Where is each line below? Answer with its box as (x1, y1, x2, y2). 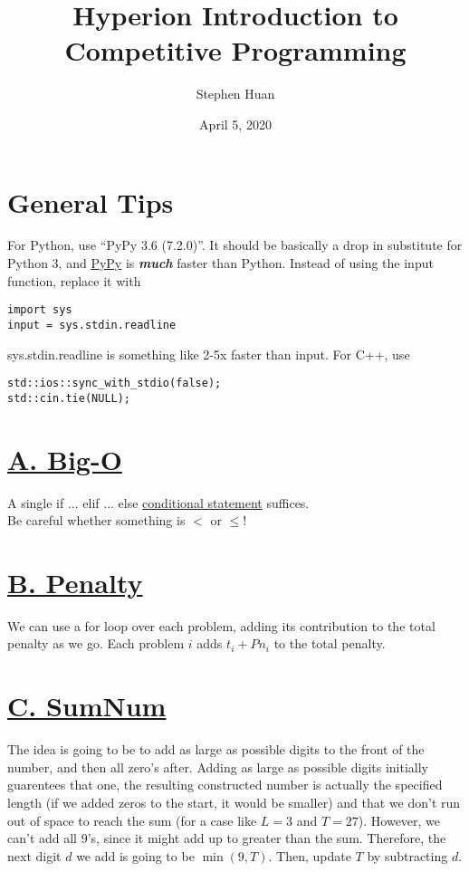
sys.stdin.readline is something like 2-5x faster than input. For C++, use (7, 344, 410, 363)
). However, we (358, 810, 441, 829)
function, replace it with (7, 271, 141, 290)
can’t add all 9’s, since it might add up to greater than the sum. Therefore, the (7, 829, 446, 848)
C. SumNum (7, 687, 167, 724)
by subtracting (367, 846, 448, 865)
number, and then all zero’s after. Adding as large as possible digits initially (7, 757, 428, 776)
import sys (7, 303, 72, 317)
